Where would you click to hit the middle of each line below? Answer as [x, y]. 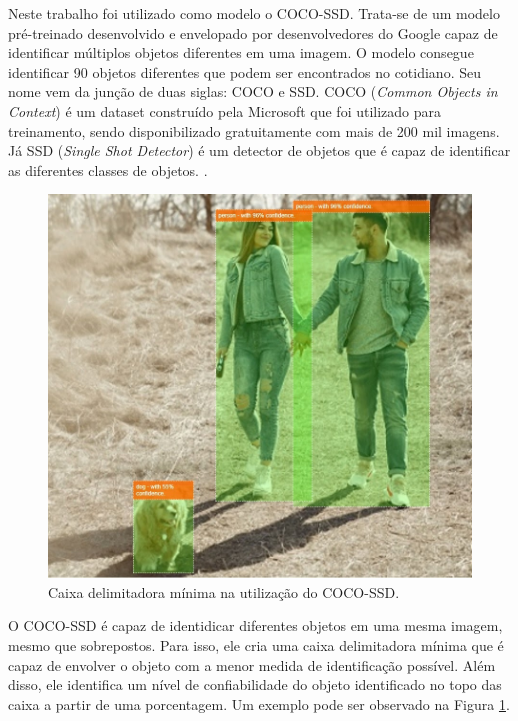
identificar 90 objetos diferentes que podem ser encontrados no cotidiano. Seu [244, 71]
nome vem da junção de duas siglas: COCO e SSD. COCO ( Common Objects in [253, 91]
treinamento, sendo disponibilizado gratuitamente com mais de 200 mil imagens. [254, 130]
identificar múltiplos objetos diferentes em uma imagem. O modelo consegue [241, 52]
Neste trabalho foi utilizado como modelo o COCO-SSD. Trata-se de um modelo [254, 13]
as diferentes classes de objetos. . [108, 169]
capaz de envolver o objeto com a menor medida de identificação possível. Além [252, 664]
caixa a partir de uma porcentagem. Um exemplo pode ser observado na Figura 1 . [259, 703]
